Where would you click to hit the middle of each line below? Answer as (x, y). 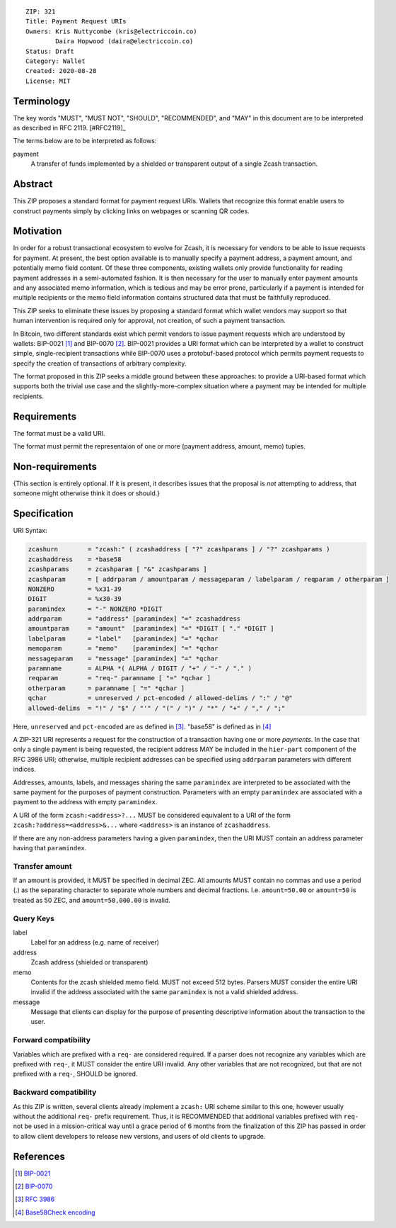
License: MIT (48, 81)
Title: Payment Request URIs (76, 22)
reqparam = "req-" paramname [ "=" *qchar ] (120, 678)
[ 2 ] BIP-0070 (34, 1186)
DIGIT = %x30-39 (75, 599)
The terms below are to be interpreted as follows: (85, 141)
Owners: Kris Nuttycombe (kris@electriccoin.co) (111, 31)
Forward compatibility (52, 1040)
